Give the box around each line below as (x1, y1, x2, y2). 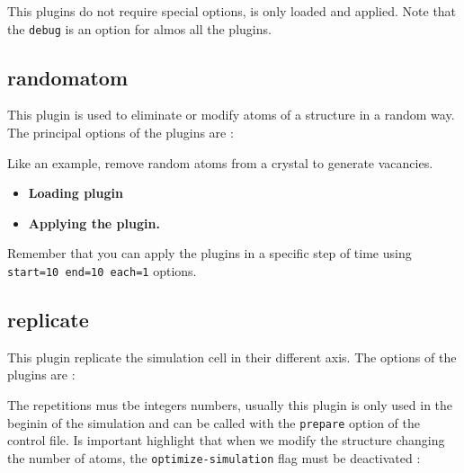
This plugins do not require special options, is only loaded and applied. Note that (7, 2, 457, 20)
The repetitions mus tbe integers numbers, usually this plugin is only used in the (7, 396, 453, 415)
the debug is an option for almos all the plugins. (7, 19, 272, 38)
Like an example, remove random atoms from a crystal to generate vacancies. (7, 153, 433, 172)
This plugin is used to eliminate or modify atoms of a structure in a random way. (7, 105, 455, 124)
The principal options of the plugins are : (7, 123, 234, 142)
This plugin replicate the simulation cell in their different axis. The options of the (7, 347, 457, 366)
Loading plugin (28, 183, 123, 202)
